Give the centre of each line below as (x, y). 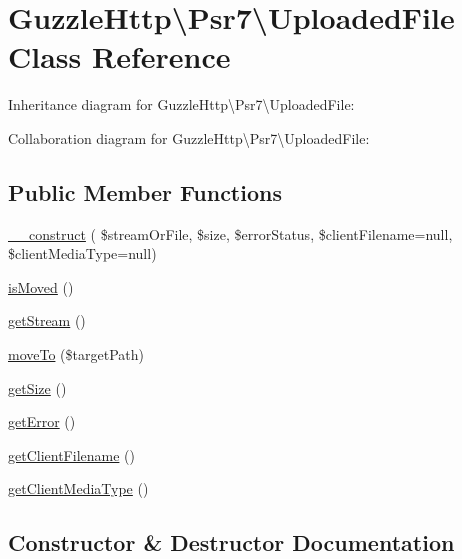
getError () (42, 421)
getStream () (47, 320)
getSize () (37, 387)
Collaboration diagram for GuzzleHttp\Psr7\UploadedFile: (189, 137)
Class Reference (119, 56)
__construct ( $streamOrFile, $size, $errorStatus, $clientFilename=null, (230, 233)
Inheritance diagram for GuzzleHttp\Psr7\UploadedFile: (181, 104)
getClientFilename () (71, 454)
